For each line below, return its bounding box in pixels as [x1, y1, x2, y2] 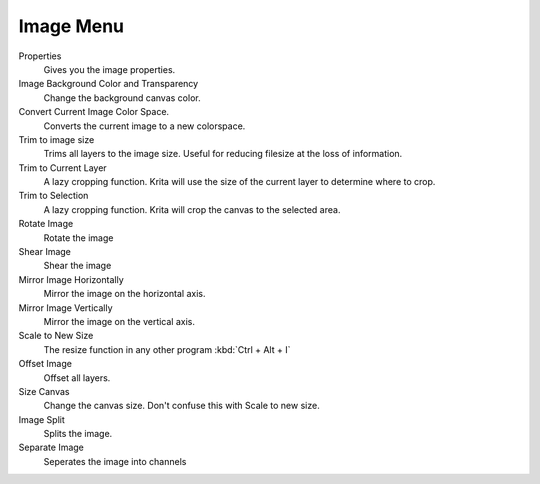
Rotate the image [43, 231, 114, 244]
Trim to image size [18, 133, 95, 145]
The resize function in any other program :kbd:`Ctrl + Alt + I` [43, 343, 291, 355]
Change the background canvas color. [43, 91, 201, 104]
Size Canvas [18, 385, 70, 397]
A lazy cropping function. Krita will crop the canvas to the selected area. [43, 203, 341, 215]
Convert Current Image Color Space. [18, 106, 170, 118]
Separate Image [18, 441, 85, 454]
